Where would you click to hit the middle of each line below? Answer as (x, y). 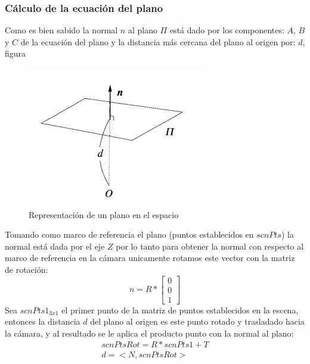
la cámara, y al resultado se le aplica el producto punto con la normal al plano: (149, 333)
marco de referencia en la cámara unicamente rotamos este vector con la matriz (150, 258)
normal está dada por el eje (55, 246)
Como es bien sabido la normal (61, 30)
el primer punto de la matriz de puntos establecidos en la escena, (180, 309)
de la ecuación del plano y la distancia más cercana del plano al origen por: (158, 41)
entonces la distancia (43, 321)
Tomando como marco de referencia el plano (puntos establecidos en (129, 234)
